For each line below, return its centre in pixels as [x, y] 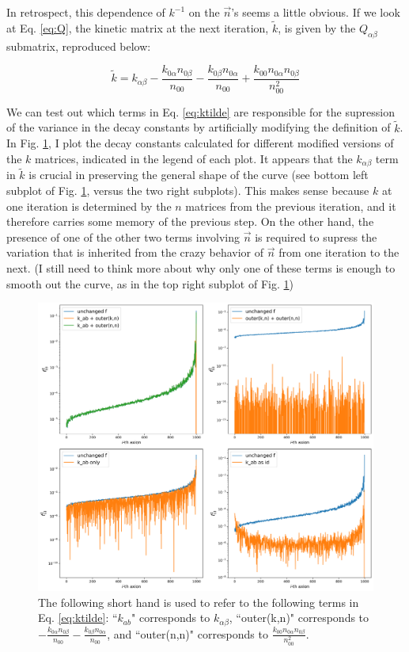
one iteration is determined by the [89, 206]
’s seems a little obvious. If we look [316, 12]
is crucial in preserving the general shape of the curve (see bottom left [199, 175]
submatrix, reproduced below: [79, 46]
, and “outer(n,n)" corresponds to [187, 633]
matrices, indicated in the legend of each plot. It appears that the [194, 158]
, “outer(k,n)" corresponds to [299, 618]
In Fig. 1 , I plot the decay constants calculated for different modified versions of [200, 143]
